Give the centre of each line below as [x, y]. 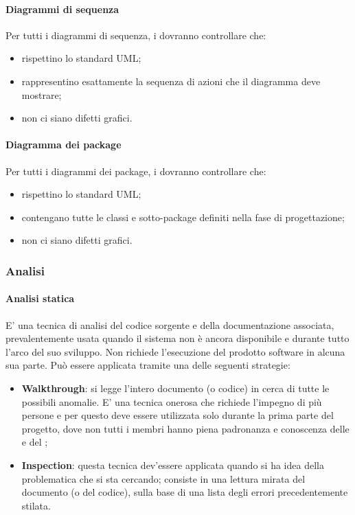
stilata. [36, 505]
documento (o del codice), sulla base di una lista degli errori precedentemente [185, 492]
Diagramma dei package [64, 145]
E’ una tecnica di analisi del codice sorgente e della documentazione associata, [170, 324]
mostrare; [42, 94]
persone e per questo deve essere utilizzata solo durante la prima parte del [177, 415]
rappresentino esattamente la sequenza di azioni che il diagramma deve [171, 81]
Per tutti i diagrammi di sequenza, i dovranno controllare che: [136, 35]
